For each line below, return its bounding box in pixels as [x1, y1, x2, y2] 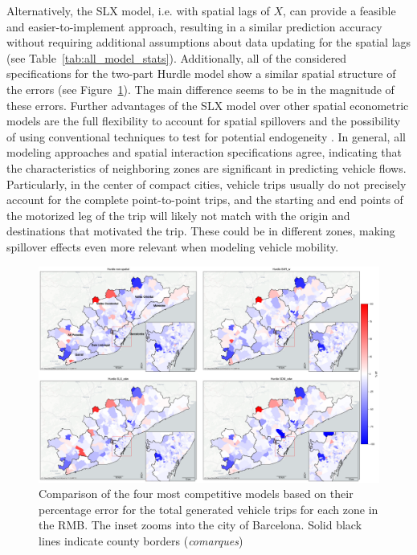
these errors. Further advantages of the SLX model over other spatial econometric [6, 96, 409, 113]
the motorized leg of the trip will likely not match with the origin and [6, 206, 350, 223]
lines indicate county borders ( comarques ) [39, 533, 243, 549]
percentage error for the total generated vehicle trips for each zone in [39, 500, 378, 517]
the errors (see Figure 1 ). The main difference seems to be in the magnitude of [6, 80, 395, 97]
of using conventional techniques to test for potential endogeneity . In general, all [6, 128, 406, 145]
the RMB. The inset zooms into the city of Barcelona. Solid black [39, 516, 362, 533]
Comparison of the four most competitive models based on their [39, 485, 354, 502]
